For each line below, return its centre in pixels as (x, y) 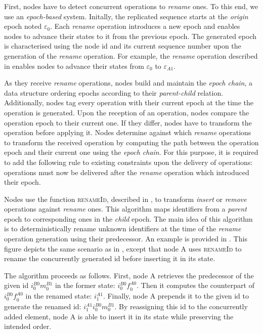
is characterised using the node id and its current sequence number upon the (123, 46)
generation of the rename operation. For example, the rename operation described (131, 55)
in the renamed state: (59, 296)
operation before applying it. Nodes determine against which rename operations (128, 132)
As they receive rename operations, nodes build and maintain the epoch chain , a (128, 83)
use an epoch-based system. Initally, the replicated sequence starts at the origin (126, 16)
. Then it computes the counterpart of (195, 285)
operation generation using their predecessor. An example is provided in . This (126, 239)
